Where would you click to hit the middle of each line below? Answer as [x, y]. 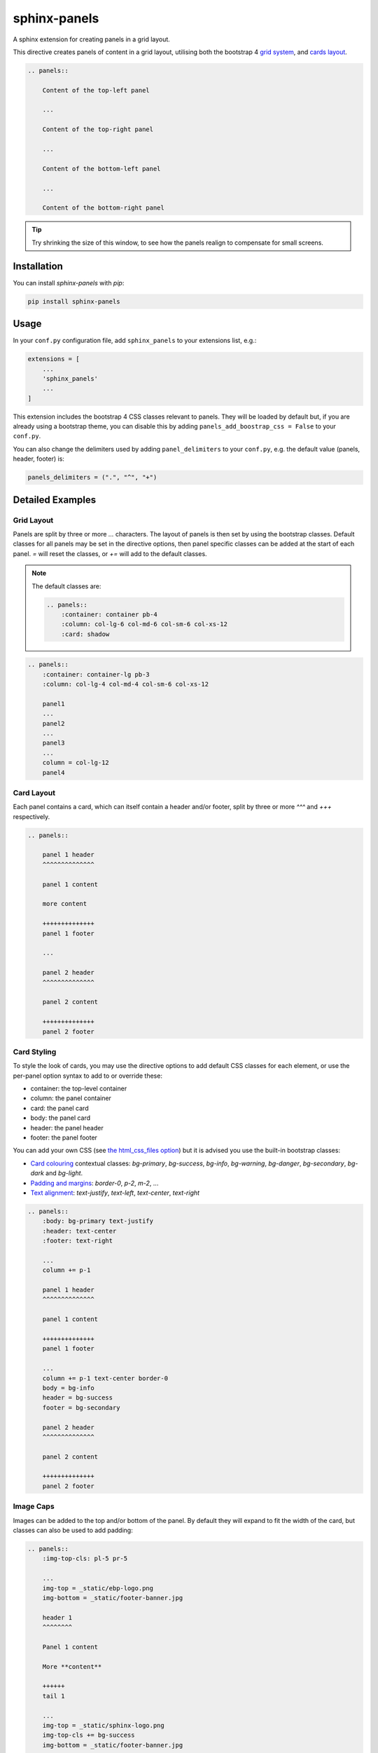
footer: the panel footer [64, 1137]
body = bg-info [68, 1388]
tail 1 [54, 1696]
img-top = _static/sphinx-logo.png [103, 1725]
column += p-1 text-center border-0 [105, 1378]
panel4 [54, 772]
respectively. [31, 816]
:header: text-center [79, 1231]
